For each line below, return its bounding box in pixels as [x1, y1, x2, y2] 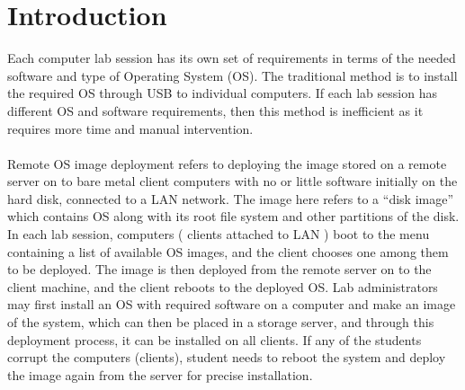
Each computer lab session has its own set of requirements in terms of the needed [7, 49, 456, 67]
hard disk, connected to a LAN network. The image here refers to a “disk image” [7, 189, 454, 208]
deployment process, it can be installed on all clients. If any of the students [7, 330, 422, 349]
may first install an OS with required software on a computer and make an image [7, 295, 456, 314]
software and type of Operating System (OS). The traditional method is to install [7, 66, 458, 84]
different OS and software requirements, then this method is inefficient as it [7, 101, 424, 120]
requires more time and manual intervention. [7, 119, 254, 137]
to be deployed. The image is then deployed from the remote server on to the [7, 260, 432, 279]
